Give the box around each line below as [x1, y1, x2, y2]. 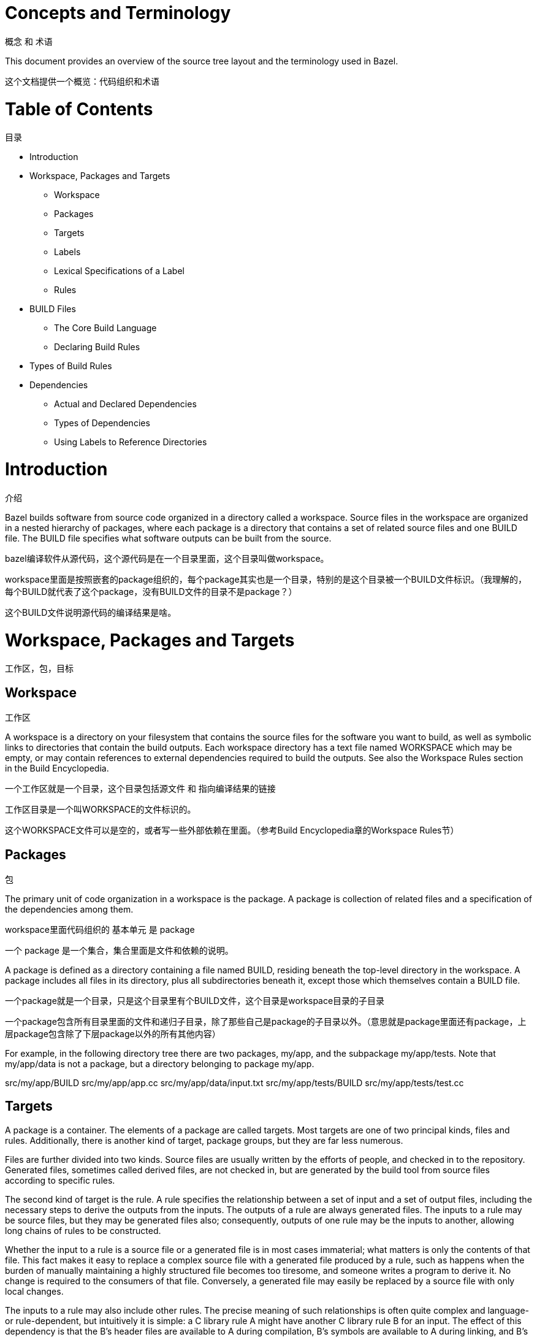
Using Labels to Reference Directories [54, 437, 207, 448]
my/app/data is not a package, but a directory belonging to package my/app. [5, 1058, 314, 1069]
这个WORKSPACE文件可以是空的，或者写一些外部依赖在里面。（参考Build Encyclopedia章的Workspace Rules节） [5, 825, 459, 836]
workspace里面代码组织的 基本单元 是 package [5, 924, 195, 935]
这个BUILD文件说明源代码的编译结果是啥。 [5, 607, 177, 618]
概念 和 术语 [5, 36, 53, 47]
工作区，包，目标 [5, 663, 74, 674]
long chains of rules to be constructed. [5, 1225, 161, 1236]
